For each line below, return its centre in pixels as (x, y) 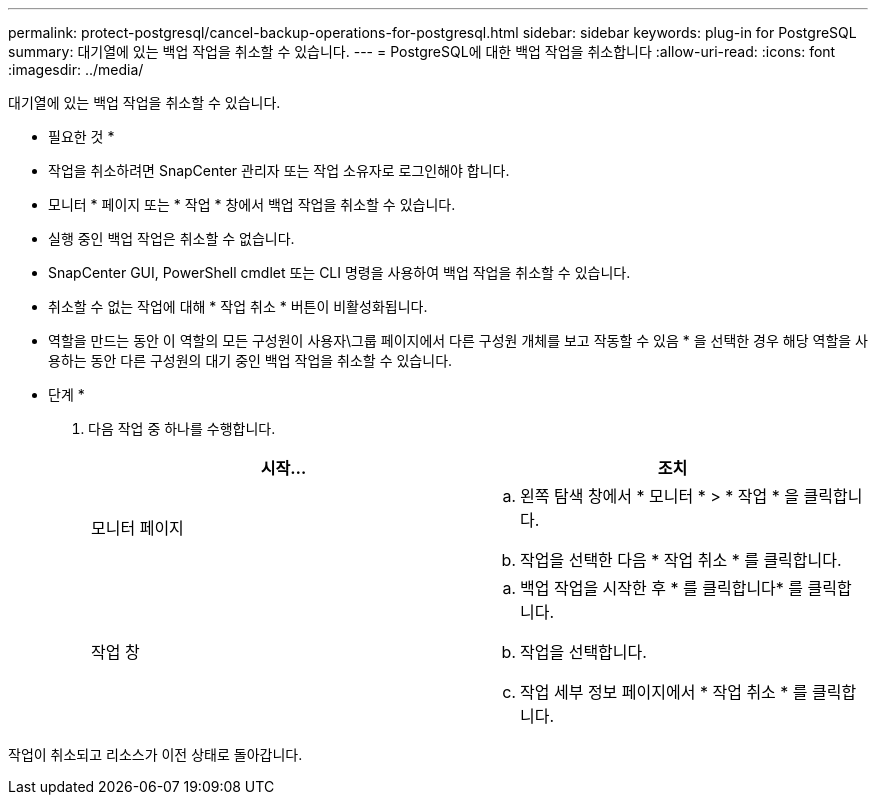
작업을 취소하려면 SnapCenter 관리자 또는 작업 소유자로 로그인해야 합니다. (279, 170)
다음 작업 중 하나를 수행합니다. (182, 428)
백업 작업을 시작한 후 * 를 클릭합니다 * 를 (662, 588)
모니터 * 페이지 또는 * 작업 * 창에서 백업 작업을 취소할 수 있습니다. (252, 204)
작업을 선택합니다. (583, 652)
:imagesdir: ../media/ (76, 69)
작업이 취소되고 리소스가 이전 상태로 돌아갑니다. (155, 754)
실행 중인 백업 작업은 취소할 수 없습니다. (171, 238)
